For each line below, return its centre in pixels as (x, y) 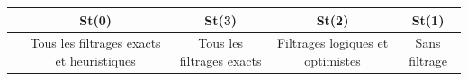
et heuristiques (95, 60)
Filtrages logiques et (333, 43)
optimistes (333, 60)
